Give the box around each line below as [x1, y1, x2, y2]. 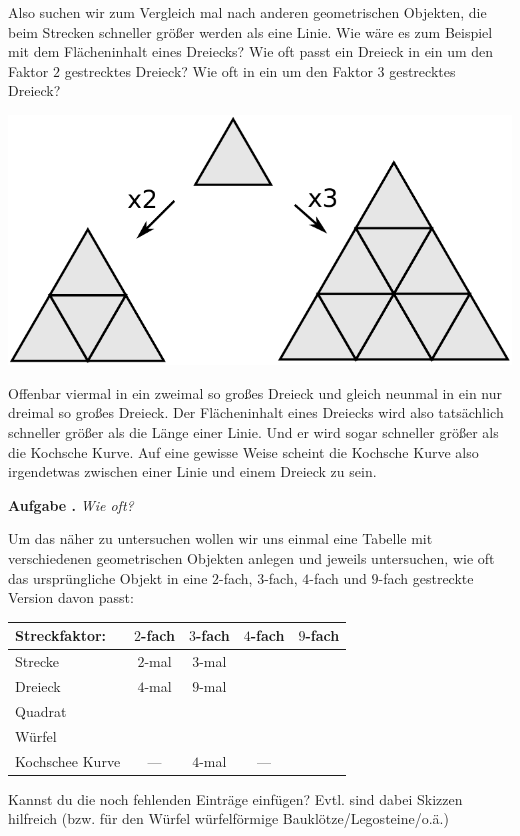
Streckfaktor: [15, 625, 107, 646]
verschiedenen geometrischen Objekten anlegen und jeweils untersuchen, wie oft [8, 548, 495, 569]
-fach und [309, 567, 367, 588]
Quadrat [15, 700, 67, 721]
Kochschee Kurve [15, 750, 121, 771]
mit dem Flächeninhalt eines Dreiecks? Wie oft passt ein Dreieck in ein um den [8, 41, 494, 62]
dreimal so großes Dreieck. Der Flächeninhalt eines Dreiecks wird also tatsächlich [8, 402, 504, 423]
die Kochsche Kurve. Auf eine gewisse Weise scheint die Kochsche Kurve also [8, 441, 479, 462]
